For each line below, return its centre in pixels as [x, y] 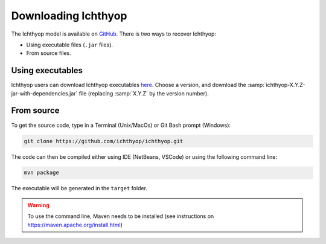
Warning [38, 205]
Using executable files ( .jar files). [70, 45]
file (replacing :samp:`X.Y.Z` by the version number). [144, 93]
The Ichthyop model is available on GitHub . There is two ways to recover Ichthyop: [114, 34]
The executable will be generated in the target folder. [79, 188]
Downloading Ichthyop [69, 16]
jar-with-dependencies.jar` [44, 93]
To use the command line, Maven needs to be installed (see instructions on [121, 216]
